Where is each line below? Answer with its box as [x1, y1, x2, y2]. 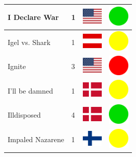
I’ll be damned [8, 85, 53, 96]
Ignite [8, 61, 26, 72]
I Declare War [8, 11, 59, 22]
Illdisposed [8, 109, 41, 120]
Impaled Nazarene [8, 134, 64, 145]
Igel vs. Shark [8, 36, 51, 47]
